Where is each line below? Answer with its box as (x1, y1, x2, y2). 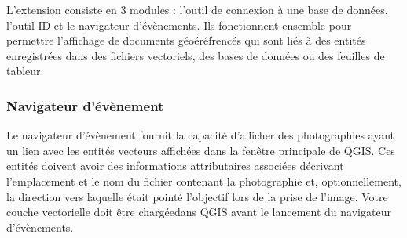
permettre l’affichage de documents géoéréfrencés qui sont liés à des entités (6, 32, 366, 49)
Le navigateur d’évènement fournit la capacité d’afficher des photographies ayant (6, 127, 395, 143)
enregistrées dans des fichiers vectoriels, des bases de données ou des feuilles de (6, 47, 385, 63)
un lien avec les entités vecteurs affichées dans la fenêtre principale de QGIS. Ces (6, 142, 395, 158)
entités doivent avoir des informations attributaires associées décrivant (6, 157, 344, 174)
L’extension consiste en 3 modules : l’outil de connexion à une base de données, (6, 2, 388, 17)
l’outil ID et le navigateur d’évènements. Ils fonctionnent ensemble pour (6, 16, 352, 33)
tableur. (6, 63, 44, 79)
